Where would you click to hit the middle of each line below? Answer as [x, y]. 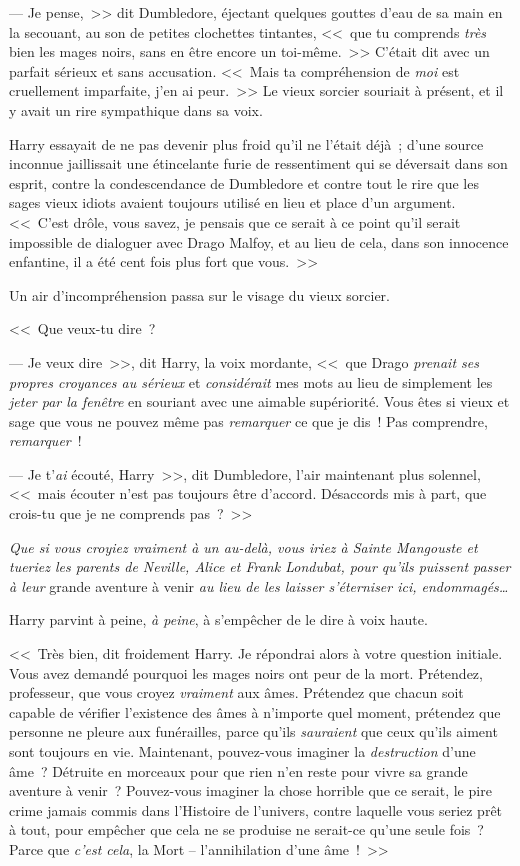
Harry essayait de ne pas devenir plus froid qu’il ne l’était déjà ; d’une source [246, 143]
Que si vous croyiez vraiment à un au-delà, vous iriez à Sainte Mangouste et [243, 546]
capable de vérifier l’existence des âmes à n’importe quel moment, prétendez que [255, 711]
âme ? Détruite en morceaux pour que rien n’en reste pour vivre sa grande [238, 770]
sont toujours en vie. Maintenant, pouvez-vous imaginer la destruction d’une [242, 751]
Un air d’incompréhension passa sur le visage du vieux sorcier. [199, 294]
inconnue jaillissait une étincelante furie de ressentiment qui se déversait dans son [258, 163]
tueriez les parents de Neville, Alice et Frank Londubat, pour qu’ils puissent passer [260, 566]
